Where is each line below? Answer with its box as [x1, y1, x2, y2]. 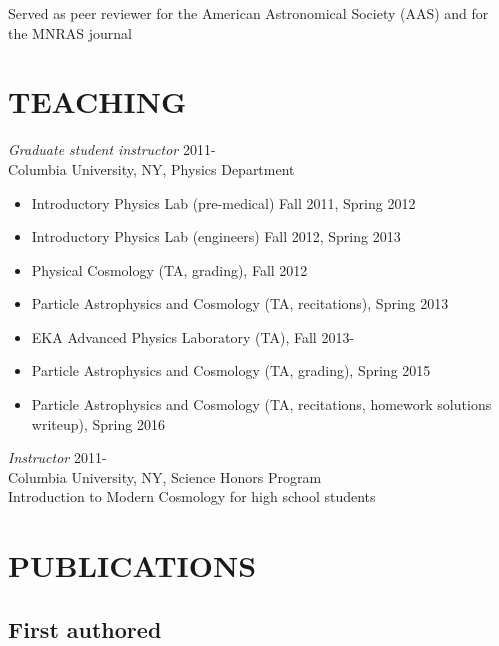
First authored [8, 613, 162, 644]
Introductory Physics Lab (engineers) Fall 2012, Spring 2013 [31, 226, 401, 247]
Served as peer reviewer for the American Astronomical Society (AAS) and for [8, 3, 489, 23]
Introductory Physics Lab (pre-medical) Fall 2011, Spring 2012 [31, 192, 416, 213]
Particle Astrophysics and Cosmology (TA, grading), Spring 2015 [31, 360, 431, 381]
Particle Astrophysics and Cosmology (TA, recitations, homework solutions [31, 394, 492, 415]
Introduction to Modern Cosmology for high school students [8, 486, 376, 507]
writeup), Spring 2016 [31, 413, 165, 434]
